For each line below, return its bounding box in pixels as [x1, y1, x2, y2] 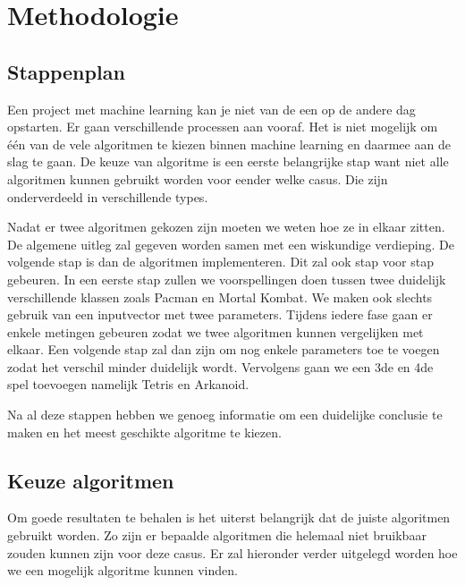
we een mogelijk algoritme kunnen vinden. [7, 561, 238, 580]
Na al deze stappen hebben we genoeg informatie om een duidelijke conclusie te [7, 405, 443, 424]
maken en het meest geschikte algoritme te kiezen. [7, 422, 282, 441]
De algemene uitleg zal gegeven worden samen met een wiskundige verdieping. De [7, 234, 454, 253]
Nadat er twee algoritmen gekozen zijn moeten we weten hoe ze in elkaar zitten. [7, 217, 445, 236]
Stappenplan [7, 57, 125, 85]
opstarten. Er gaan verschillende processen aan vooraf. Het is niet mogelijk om [7, 117, 438, 136]
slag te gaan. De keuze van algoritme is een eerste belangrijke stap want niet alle [7, 152, 449, 171]
